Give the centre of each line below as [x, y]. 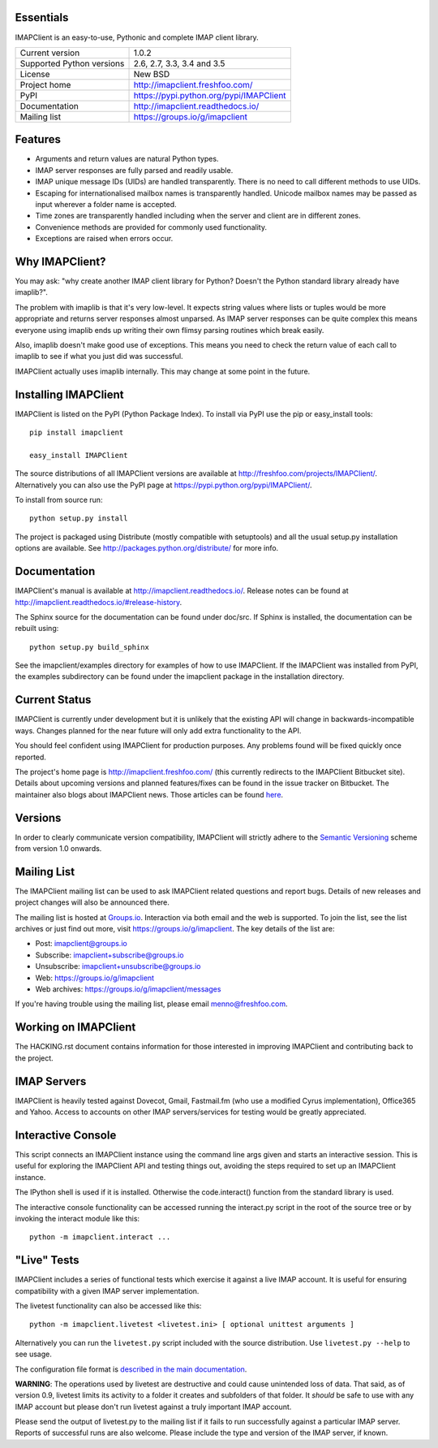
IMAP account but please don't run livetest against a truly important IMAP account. [153, 1407]
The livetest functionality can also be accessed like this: [108, 1305]
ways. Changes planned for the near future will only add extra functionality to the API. [158, 730]
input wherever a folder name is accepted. [106, 204]
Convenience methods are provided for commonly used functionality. [151, 227]
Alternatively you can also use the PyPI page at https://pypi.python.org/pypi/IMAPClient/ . [163, 485]
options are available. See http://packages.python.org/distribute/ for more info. [147, 548]
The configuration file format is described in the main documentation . [131, 1369]
